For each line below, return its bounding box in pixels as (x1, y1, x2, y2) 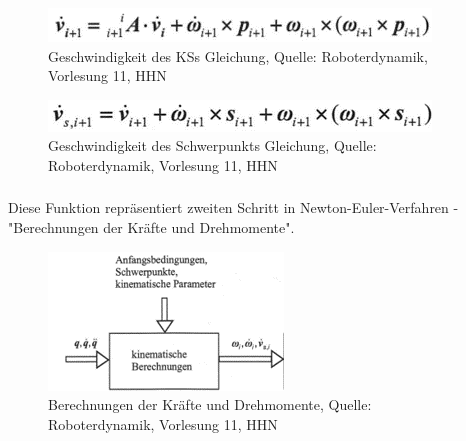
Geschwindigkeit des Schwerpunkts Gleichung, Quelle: (48, 135, 377, 156)
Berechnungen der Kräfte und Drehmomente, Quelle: (48, 394, 372, 415)
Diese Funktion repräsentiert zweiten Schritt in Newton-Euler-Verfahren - (8, 197, 459, 218)
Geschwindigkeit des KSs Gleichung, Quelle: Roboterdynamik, (48, 45, 428, 66)
